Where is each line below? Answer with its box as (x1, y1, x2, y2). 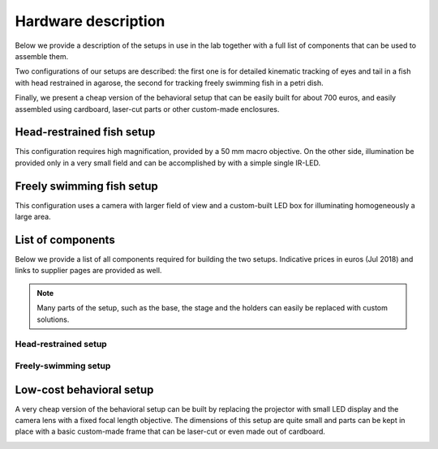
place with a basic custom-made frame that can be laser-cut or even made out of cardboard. (15, 426, 326, 437)
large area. (15, 212, 52, 222)
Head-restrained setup (15, 339, 107, 350)
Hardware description (15, 12, 165, 30)
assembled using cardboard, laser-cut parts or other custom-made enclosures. (15, 104, 280, 113)
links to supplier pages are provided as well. (15, 266, 162, 276)
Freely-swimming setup (15, 360, 111, 371)
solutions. (36, 314, 70, 324)
